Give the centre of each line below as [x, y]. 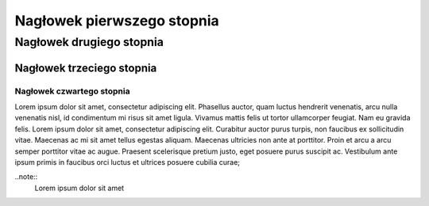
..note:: [26, 177]
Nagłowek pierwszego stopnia [117, 21]
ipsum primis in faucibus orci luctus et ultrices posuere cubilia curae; [128, 162]
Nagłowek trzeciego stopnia [86, 68]
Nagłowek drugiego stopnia [89, 42]
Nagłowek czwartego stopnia [72, 91]
